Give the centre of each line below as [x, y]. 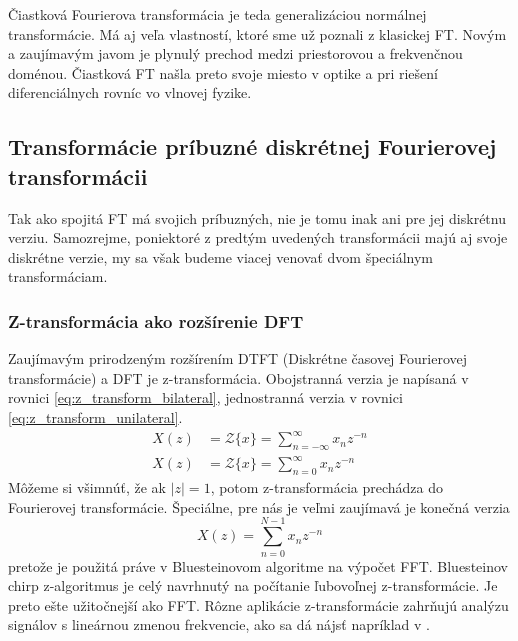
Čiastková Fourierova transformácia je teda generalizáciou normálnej [217, 14]
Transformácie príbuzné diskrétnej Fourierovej [252, 146]
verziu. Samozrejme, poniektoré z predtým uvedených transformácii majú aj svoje [258, 237]
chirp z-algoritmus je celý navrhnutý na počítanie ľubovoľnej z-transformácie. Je [253, 585]
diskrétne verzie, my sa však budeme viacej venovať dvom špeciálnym [220, 256]
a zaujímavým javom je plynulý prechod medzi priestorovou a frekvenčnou [235, 53]
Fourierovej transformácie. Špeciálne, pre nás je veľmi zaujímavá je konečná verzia [259, 506]
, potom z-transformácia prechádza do [326, 487]
